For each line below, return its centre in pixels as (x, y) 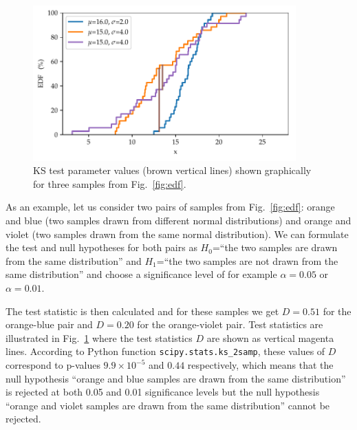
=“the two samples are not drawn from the (247, 260)
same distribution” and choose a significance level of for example (141, 274)
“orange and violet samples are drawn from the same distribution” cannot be (168, 405)
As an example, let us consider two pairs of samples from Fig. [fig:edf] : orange (170, 207)
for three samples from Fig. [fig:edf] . (110, 183)
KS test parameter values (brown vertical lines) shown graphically (172, 170)
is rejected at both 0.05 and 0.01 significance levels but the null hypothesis (163, 392)
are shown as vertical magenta (270, 337)
